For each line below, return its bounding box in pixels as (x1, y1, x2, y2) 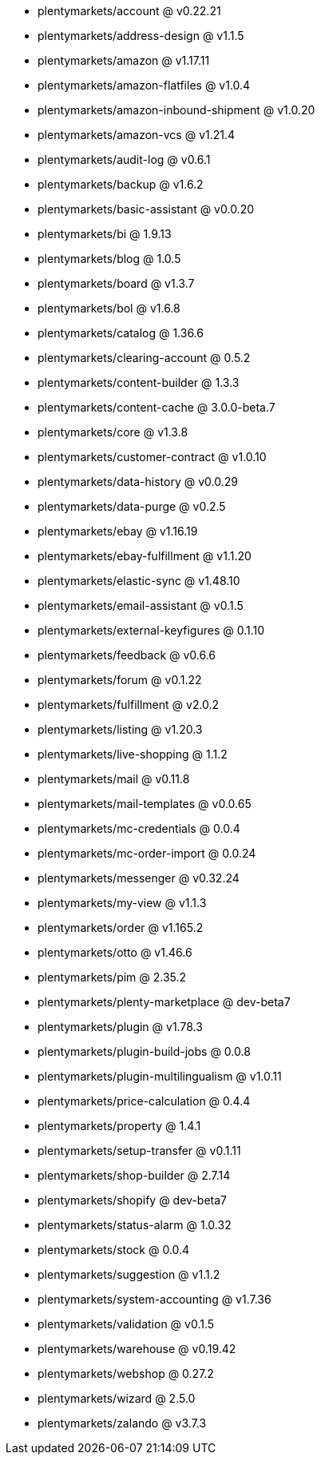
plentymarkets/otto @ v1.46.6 (38, 945, 192, 959)
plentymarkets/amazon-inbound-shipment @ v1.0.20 (38, 103, 315, 117)
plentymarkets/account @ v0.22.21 (38, 4, 221, 18)
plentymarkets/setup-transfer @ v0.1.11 (38, 1144, 241, 1157)
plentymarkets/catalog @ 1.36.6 (38, 326, 204, 340)
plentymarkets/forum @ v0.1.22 (38, 673, 202, 687)
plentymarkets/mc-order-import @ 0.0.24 (38, 846, 256, 860)
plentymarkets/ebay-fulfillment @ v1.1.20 (38, 549, 252, 563)
